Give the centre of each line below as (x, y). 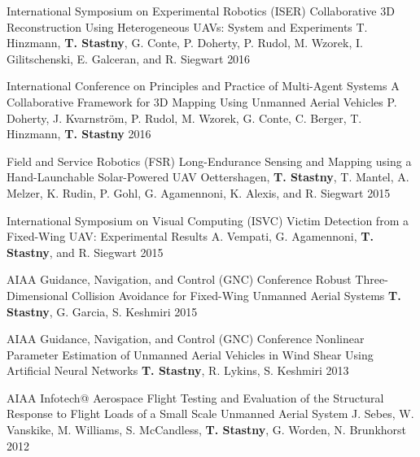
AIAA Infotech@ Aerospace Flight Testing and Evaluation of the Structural (195, 397)
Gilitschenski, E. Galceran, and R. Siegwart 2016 (129, 58)
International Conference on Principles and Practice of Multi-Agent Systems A (203, 86)
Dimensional (37, 295)
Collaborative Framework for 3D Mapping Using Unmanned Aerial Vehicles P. (202, 101)
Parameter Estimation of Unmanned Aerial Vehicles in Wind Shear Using (190, 354)
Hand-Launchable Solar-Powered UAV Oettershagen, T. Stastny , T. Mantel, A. (208, 177)
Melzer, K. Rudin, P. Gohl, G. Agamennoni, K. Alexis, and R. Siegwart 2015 (199, 192)
